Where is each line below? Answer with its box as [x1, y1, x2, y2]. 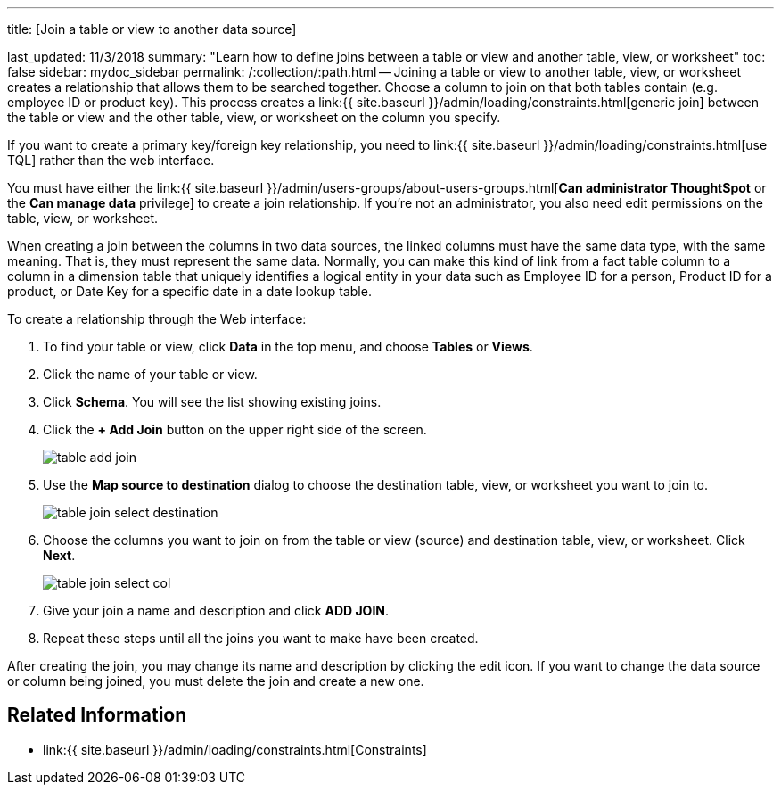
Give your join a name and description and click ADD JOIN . [43, 603, 390, 618]
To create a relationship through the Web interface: [7, 311, 307, 326]
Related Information [7, 704, 187, 727]
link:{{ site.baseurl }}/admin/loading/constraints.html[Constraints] [43, 741, 427, 757]
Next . [43, 548, 76, 563]
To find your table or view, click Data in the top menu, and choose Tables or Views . [43, 339, 533, 354]
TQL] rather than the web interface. [7, 153, 215, 168]
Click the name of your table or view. [43, 367, 258, 382]
